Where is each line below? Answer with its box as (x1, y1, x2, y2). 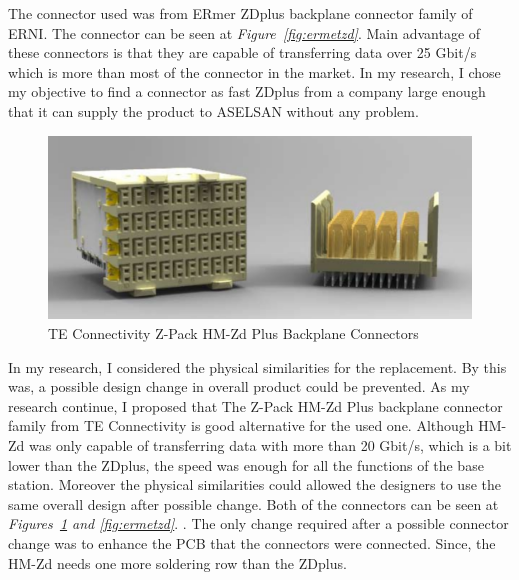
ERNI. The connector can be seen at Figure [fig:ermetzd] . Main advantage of (8, 22, 481, 43)
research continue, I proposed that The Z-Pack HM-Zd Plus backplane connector (8, 395, 503, 416)
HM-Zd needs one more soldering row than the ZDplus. (8, 552, 347, 573)
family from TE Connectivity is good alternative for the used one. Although (8, 415, 474, 436)
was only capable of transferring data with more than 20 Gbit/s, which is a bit (28, 434, 512, 455)
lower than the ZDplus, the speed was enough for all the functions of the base (8, 454, 484, 475)
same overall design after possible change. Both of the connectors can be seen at (8, 493, 499, 514)
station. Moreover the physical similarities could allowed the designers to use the (8, 474, 501, 495)
